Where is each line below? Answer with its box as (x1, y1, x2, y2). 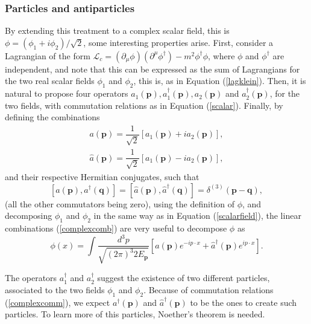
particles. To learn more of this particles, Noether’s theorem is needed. (5, 308, 265, 320)
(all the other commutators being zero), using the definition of (5, 197, 235, 210)
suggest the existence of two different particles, (97, 271, 270, 284)
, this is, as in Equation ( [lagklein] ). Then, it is (133, 74, 306, 87)
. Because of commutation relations (143, 283, 274, 296)
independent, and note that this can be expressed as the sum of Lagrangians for (5, 62, 300, 75)
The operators (5, 271, 57, 284)
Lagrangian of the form (5, 49, 90, 62)
